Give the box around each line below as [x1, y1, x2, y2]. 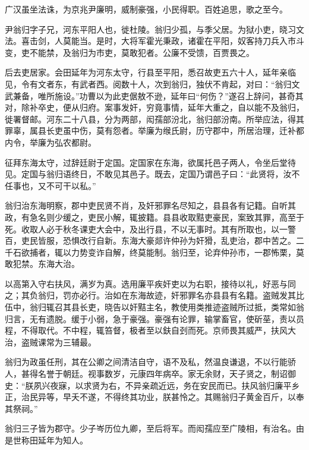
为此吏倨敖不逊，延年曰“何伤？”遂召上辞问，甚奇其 [104, 89, 304, 102]
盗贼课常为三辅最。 [21, 335, 96, 348]
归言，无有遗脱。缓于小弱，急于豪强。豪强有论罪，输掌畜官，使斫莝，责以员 [5, 312, 304, 325]
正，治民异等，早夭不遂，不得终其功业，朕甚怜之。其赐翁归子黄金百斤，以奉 [5, 391, 304, 403]
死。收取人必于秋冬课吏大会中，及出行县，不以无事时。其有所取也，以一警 [5, 222, 296, 235]
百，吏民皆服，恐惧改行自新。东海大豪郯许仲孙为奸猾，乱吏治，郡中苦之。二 [5, 234, 304, 247]
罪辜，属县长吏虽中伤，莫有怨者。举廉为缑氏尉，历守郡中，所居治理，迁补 [5, 124, 296, 137]
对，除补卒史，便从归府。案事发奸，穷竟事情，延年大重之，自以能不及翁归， [5, 101, 304, 114]
